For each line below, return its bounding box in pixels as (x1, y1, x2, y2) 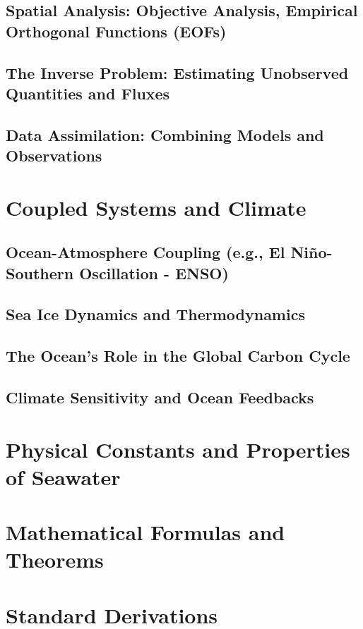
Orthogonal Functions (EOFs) (6, 20, 227, 42)
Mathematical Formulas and (6, 518, 285, 546)
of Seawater (6, 462, 121, 491)
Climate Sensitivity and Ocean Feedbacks (6, 386, 314, 408)
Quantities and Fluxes (6, 82, 170, 104)
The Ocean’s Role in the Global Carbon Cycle (6, 345, 350, 367)
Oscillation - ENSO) (79, 262, 229, 283)
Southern (6, 262, 74, 283)
